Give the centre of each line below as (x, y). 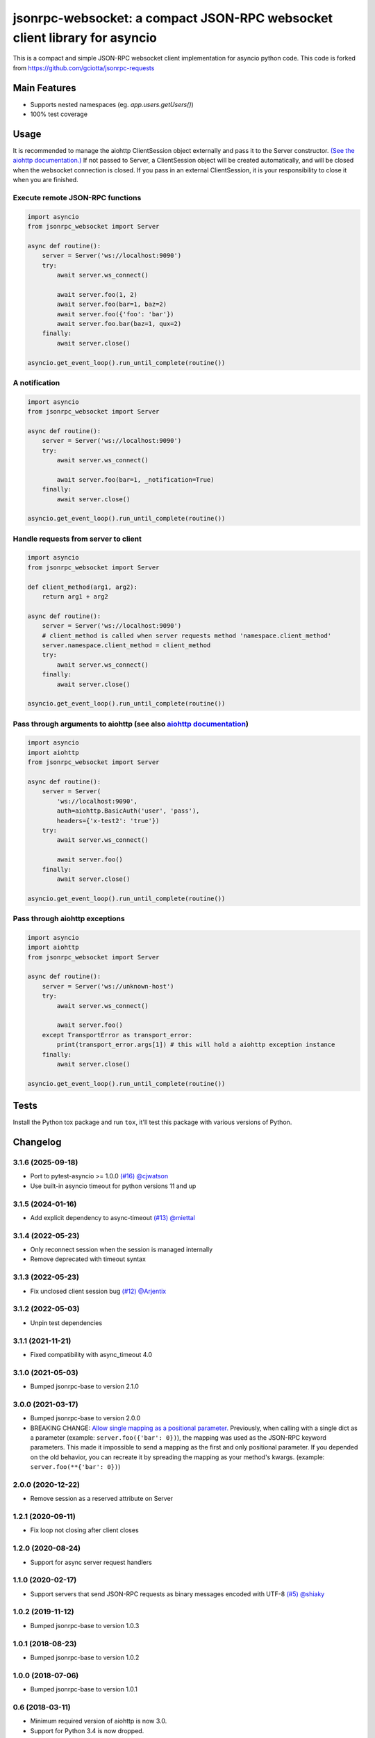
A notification (36, 382)
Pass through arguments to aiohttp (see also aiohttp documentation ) (131, 724)
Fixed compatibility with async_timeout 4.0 (91, 1354)
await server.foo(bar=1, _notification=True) (135, 479)
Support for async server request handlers (91, 1562)
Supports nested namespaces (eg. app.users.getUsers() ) (112, 104)
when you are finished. (45, 180)
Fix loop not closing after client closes (84, 1530)
